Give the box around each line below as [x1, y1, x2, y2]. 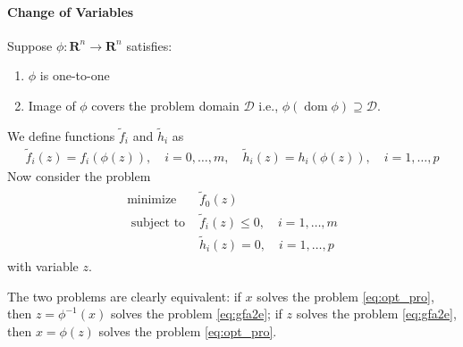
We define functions [7, 126, 115, 145]
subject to [130, 216, 186, 229]
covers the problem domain [91, 95, 240, 114]
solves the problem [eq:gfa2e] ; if [110, 304, 282, 323]
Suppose [7, 36, 53, 54]
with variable [7, 257, 79, 276]
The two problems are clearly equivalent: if [7, 286, 241, 305]
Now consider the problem [7, 166, 151, 185]
